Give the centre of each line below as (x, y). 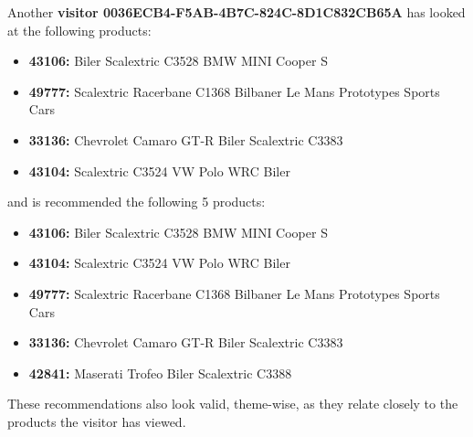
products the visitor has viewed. (97, 421)
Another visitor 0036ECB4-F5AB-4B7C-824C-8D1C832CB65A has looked (236, 12)
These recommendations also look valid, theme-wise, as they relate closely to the (233, 404)
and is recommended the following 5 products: (137, 202)
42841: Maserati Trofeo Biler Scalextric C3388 (160, 373)
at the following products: (79, 30)
